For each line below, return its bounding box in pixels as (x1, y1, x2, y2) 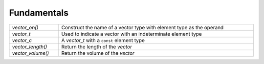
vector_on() (12, 24, 39, 31)
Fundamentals (9, 7, 68, 18)
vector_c (12, 37, 32, 43)
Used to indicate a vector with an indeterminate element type (61, 30, 202, 37)
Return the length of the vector (61, 43, 132, 50)
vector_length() (12, 43, 47, 50)
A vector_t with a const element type (61, 37, 145, 43)
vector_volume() (12, 49, 49, 56)
